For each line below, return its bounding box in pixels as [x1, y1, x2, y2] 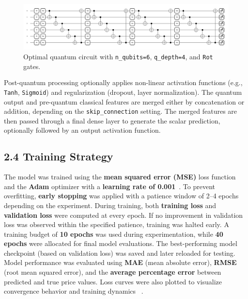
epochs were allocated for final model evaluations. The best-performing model [4, 238, 237, 248]
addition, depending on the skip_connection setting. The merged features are [4, 106, 237, 116]
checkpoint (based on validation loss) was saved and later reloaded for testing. [4, 247, 235, 258]
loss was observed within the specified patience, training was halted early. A [4, 219, 229, 229]
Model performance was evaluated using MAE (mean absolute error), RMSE [4, 257, 237, 267]
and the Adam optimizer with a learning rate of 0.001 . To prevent [4, 181, 215, 191]
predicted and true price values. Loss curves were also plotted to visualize [4, 276, 222, 286]
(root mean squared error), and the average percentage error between [4, 267, 221, 277]
